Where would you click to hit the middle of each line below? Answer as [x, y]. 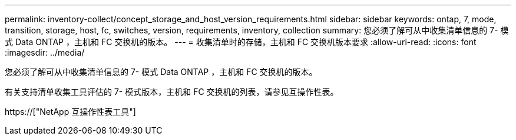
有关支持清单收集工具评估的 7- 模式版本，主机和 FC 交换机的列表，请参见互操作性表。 [172, 92]
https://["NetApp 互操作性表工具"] [70, 112]
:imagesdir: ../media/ [45, 52]
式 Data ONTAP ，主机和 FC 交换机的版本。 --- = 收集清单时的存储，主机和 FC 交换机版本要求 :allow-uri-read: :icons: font [241, 42]
